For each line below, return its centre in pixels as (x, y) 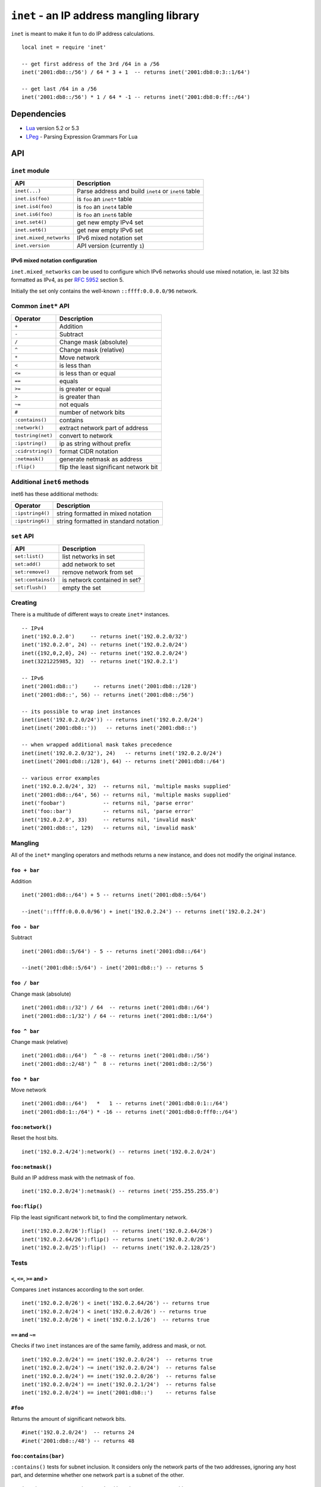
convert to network (86, 435)
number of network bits (92, 412)
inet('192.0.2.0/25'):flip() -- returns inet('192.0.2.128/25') (119, 1247)
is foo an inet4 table (104, 206)
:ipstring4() (32, 514)
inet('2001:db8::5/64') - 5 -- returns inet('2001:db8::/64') (114, 951)
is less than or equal (87, 373)
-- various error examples (61, 778)
